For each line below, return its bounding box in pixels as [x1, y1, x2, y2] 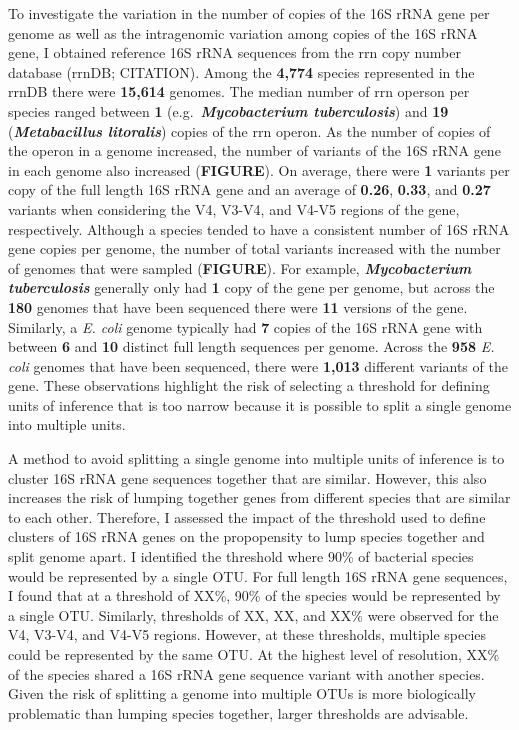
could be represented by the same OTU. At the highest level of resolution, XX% [8, 644, 500, 664]
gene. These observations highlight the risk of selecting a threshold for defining [8, 375, 490, 396]
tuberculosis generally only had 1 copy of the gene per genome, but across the [8, 277, 495, 298]
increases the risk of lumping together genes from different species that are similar [8, 487, 511, 508]
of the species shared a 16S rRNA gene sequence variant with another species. [8, 663, 485, 684]
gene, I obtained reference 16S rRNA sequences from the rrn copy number [8, 42, 461, 63]
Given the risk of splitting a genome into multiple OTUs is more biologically [8, 683, 476, 704]
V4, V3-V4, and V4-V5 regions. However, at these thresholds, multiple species [8, 624, 487, 645]
